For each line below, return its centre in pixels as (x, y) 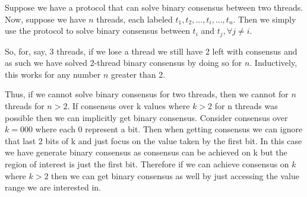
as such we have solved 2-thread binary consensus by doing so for (124, 63)
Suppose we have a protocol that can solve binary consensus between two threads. (154, 7)
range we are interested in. (53, 187)
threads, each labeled (134, 19)
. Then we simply (265, 19)
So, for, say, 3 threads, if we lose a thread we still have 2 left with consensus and (151, 51)
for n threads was (246, 106)
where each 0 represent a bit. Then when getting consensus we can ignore (169, 129)
